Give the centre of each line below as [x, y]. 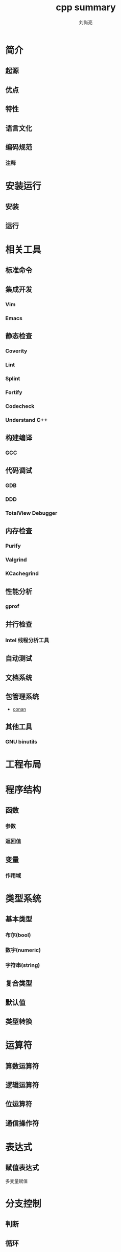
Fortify [14, 392]
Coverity [16, 351]
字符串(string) [23, 965]
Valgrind [16, 560]
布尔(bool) [18, 935]
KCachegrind [22, 573]
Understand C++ [27, 420]
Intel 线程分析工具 [27, 640]
